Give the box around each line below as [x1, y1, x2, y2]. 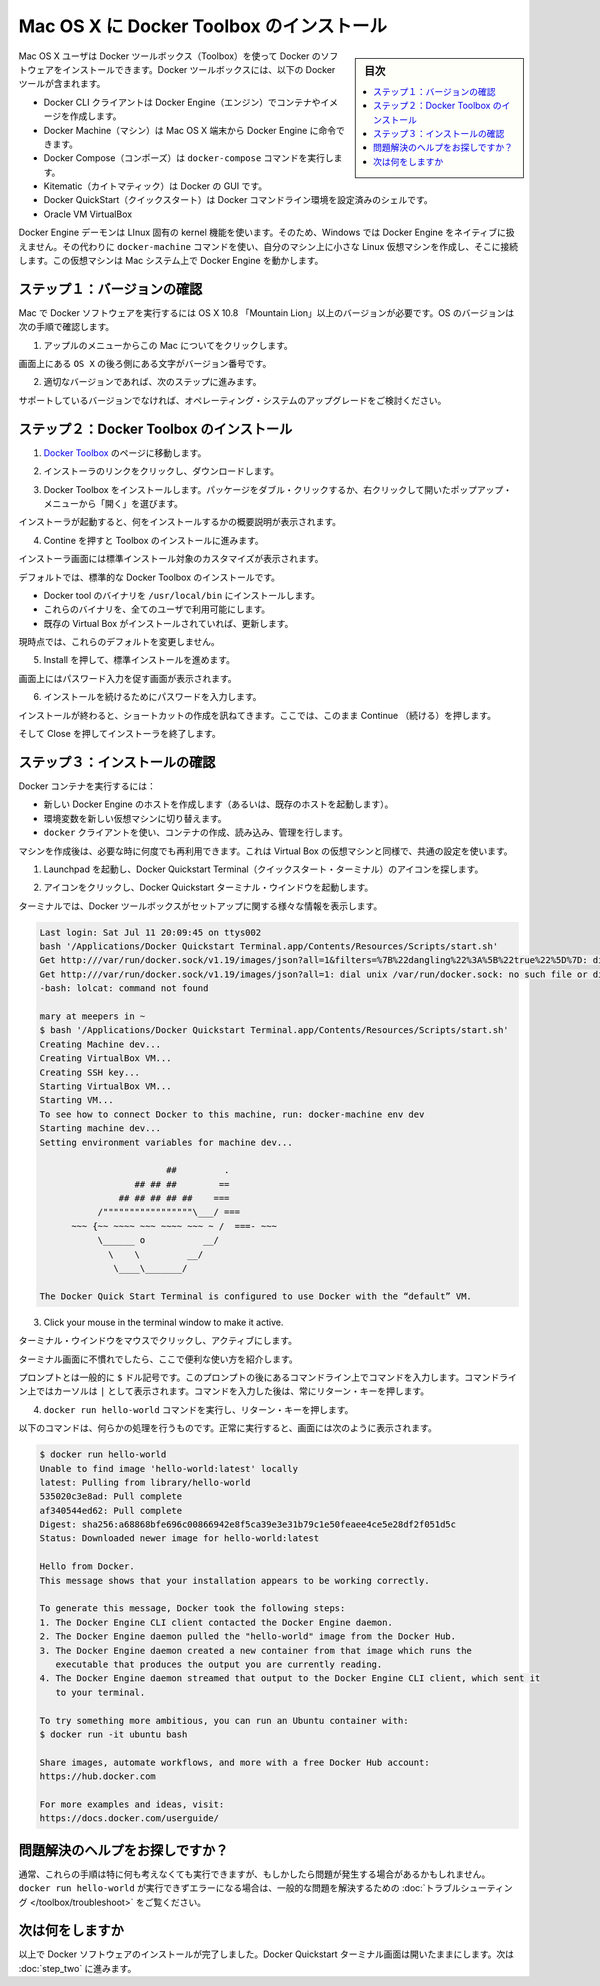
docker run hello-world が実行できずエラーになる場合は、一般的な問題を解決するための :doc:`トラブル [18, 1882, 461, 1894]
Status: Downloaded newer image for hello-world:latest [39, 1533, 320, 1544]
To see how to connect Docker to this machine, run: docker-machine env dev [39, 1108, 425, 1120]
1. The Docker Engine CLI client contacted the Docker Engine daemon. [39, 1616, 394, 1628]
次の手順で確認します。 [18, 321, 115, 333]
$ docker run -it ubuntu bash [39, 1728, 188, 1740]
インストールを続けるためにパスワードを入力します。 [43, 691, 262, 703]
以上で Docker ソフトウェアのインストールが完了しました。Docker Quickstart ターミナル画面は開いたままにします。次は [18, 1948, 515, 1960]
